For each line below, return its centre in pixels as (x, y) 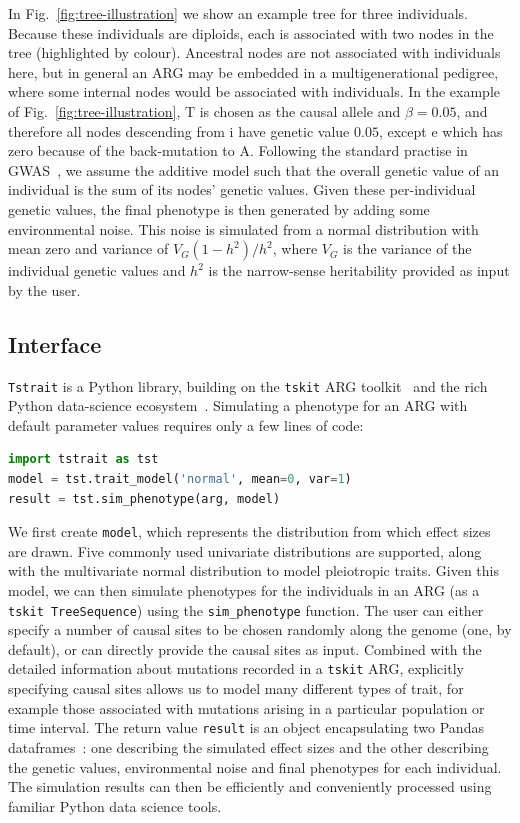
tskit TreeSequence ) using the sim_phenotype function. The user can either (246, 609)
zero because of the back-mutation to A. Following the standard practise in (238, 150)
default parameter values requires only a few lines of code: (186, 424)
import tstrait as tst (83, 459)
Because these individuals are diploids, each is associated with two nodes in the (251, 32)
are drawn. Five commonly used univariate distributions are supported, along (245, 550)
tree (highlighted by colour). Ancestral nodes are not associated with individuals (254, 52)
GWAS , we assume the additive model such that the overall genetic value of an (254, 169)
